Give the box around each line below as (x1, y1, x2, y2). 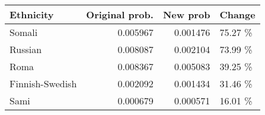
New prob (162, 8, 210, 21)
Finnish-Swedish (9, 77, 77, 90)
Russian (9, 42, 42, 56)
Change (219, 8, 256, 21)
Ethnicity (9, 8, 54, 21)
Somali (9, 25, 38, 39)
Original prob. (86, 8, 154, 21)
